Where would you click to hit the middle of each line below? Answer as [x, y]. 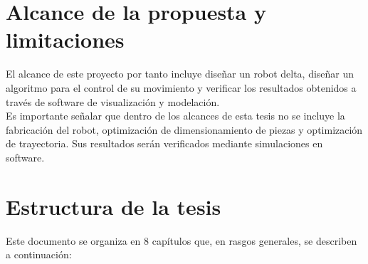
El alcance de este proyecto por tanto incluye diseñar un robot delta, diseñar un [180, 74]
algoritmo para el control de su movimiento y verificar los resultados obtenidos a [181, 87]
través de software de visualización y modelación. [113, 101]
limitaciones [65, 39]
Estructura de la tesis [114, 206]
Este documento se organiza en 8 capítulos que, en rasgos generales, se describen [182, 240]
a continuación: [39, 254]
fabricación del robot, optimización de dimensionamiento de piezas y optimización [184, 129]
